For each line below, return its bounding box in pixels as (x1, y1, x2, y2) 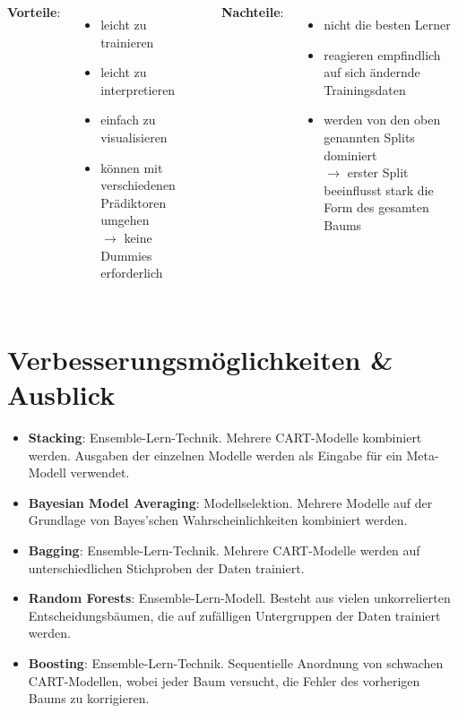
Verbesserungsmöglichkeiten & (7, 340, 393, 377)
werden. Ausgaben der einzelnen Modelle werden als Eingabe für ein (28, 445, 402, 464)
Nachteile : (220, 3, 284, 21)
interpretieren (100, 80, 176, 99)
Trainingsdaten (324, 80, 406, 99)
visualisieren (100, 127, 168, 146)
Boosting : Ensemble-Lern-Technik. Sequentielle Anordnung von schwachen (28, 653, 444, 672)
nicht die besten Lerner (324, 15, 451, 33)
